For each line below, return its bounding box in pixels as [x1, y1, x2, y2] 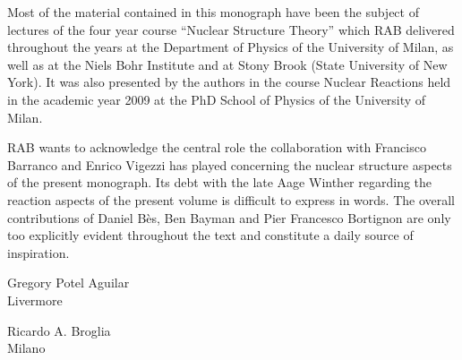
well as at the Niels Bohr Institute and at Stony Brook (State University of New [7, 55, 448, 73]
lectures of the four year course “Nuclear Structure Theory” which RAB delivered [7, 20, 455, 39]
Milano [7, 339, 46, 357]
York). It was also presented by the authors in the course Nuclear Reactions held [7, 73, 451, 91]
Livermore [7, 290, 63, 309]
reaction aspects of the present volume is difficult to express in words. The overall [7, 190, 456, 209]
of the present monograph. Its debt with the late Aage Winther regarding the [7, 173, 432, 192]
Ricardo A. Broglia [7, 321, 111, 339]
